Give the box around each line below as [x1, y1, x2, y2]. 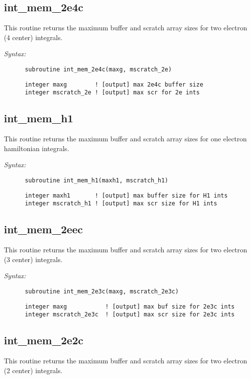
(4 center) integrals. [4, 32, 63, 42]
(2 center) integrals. [4, 365, 63, 375]
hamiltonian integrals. [4, 143, 69, 153]
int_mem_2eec [4, 222, 83, 237]
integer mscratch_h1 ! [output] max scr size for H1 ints [24, 200, 217, 207]
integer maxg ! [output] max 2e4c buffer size [24, 81, 204, 88]
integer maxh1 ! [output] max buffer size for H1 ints [24, 192, 228, 199]
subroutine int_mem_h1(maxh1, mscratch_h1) [24, 177, 168, 184]
